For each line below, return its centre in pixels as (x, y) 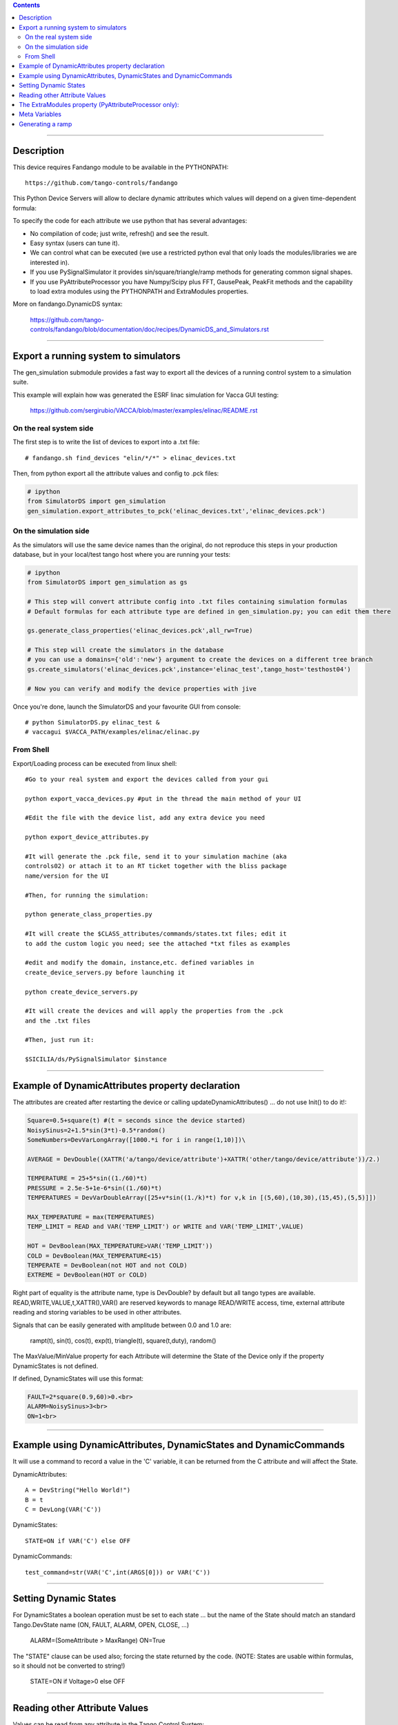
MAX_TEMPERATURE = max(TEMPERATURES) (91, 1217)
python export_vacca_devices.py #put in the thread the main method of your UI (163, 798)
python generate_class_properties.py (89, 915)
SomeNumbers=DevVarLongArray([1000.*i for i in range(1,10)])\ (137, 1140)
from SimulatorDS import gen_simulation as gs (107, 582)
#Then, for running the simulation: (87, 895)
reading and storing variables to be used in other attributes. (97, 1312)
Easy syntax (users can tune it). (75, 243)
